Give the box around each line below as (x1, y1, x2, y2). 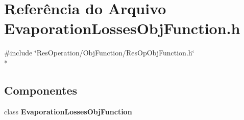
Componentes (4, 82, 78, 98)
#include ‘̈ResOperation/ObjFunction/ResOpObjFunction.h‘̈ (4, 47, 194, 58)
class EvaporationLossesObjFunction (4, 106, 132, 116)
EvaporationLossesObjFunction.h (4, 18, 240, 39)
